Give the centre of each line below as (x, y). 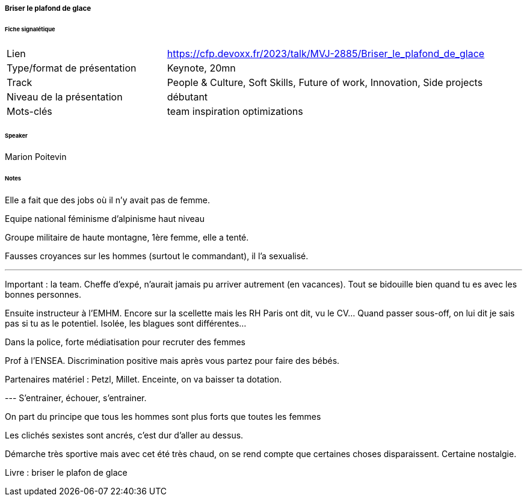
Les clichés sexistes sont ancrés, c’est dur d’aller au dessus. (124, 435)
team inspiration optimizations (235, 111)
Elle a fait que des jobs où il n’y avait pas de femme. (107, 200)
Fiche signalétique (30, 29)
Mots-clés (29, 111)
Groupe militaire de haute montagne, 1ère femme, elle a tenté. (127, 238)
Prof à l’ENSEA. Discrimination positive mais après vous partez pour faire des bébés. (172, 361)
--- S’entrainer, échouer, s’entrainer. (76, 398)
